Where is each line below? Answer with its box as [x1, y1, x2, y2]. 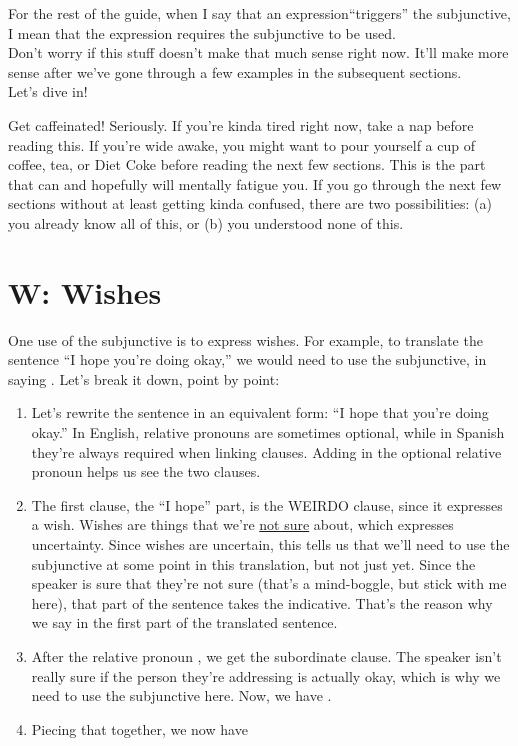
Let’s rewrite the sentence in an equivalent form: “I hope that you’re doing [31, 402, 489, 423]
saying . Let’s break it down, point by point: [8, 368, 280, 389]
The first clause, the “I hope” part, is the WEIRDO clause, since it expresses [31, 494, 503, 515]
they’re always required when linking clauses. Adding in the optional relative [31, 441, 502, 462]
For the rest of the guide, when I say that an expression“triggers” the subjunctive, [8, 3, 511, 23]
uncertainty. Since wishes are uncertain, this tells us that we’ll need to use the [31, 534, 510, 554]
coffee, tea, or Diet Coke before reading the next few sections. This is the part [8, 154, 486, 175]
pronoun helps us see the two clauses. [31, 461, 261, 482]
